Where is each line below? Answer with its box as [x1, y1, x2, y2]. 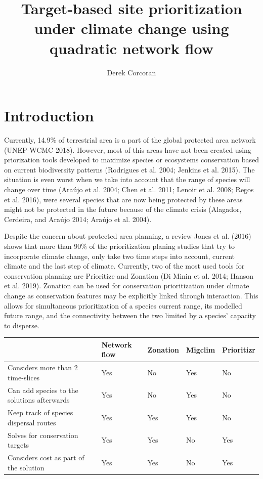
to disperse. [4, 320, 39, 330]
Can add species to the [8, 384, 78, 395]
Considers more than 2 [8, 362, 78, 373]
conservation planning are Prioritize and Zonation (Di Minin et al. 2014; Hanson [4, 270, 254, 281]
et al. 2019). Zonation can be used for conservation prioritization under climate [4, 280, 249, 291]
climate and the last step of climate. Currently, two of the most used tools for [4, 260, 245, 271]
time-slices [8, 372, 40, 382]
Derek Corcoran [107, 67, 156, 77]
